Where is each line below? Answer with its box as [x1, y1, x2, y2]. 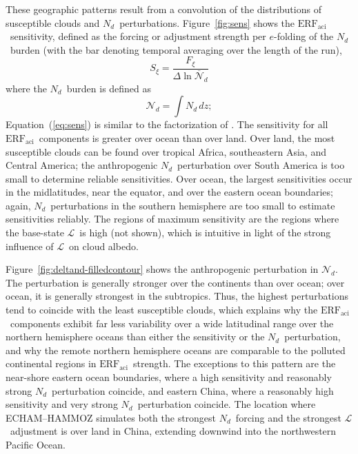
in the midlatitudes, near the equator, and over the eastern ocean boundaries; [6, 185, 333, 199]
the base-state [6, 225, 64, 240]
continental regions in [6, 356, 97, 371]
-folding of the [273, 29, 334, 43]
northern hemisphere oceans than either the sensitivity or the [6, 329, 265, 344]
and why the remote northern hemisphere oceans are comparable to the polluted [6, 342, 346, 357]
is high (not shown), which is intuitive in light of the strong [79, 225, 331, 240]
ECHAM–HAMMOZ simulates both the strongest [6, 410, 217, 424]
